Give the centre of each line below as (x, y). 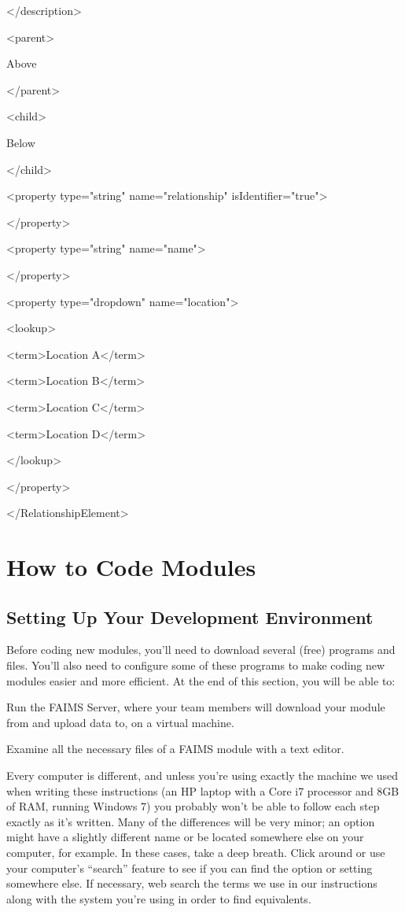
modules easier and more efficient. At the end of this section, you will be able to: (201, 680)
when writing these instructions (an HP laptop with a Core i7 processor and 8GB (203, 790)
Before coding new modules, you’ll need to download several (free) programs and (201, 650)
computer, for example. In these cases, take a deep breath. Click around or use (196, 852)
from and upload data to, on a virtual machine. (120, 722)
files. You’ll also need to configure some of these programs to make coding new (196, 665)
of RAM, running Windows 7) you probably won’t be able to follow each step (193, 806)
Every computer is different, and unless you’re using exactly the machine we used (202, 775)
